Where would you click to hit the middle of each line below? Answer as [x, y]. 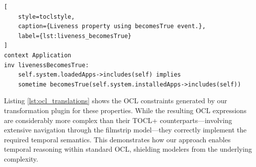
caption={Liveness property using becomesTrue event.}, [112, 26]
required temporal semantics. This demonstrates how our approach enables [117, 139]
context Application [38, 55]
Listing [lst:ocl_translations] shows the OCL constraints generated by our [116, 101]
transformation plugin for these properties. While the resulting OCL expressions [125, 110]
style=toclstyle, [46, 17]
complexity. [21, 158]
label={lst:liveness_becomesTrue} [75, 36]
